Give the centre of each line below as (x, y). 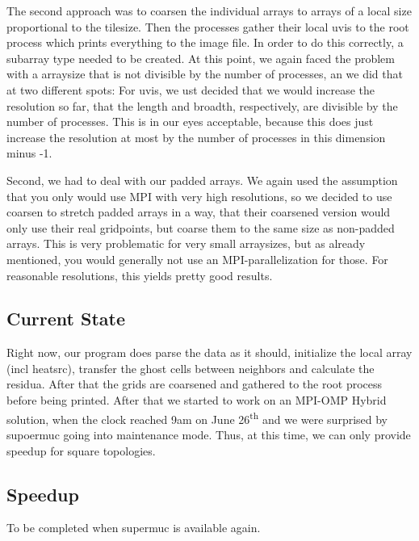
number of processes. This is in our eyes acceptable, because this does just (190, 122)
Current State (66, 319)
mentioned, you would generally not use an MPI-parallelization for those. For (197, 259)
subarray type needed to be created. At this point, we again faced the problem (201, 58)
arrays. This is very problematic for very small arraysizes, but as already (186, 243)
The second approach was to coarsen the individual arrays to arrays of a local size (209, 10)
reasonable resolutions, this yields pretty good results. (140, 275)
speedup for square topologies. (81, 450)
